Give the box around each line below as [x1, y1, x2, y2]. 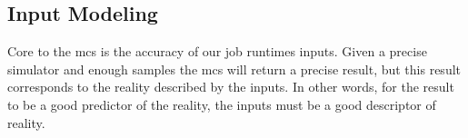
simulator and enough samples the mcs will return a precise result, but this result [7, 59, 462, 78]
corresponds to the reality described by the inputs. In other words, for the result [7, 77, 454, 96]
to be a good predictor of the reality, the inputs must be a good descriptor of [7, 94, 436, 113]
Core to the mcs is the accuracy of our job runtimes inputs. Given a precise [7, 42, 427, 61]
